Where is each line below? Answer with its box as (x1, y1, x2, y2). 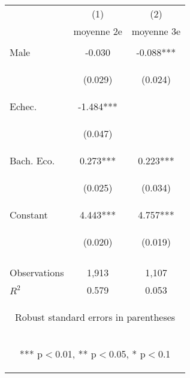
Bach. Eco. (10, 153, 55, 167)
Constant (10, 208, 48, 222)
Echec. (10, 99, 37, 113)
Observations (10, 265, 64, 279)
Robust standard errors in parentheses (14, 310, 176, 324)
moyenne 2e (73, 24, 122, 38)
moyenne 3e (131, 24, 181, 38)
